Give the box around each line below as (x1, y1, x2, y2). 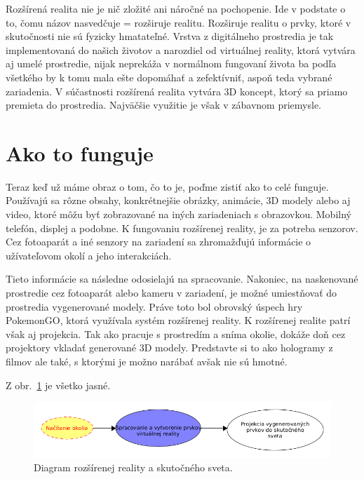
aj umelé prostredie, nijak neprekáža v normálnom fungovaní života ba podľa (6, 56, 337, 71)
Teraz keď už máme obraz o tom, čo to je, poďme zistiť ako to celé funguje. (6, 179, 329, 194)
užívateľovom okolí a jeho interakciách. (6, 248, 172, 262)
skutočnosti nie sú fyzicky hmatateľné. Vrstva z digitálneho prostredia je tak (6, 29, 334, 43)
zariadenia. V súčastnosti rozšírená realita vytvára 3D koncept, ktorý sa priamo (6, 83, 348, 98)
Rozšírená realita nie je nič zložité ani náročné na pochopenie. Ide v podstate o (6, 1, 346, 15)
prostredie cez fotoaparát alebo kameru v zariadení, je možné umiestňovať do (6, 285, 337, 300)
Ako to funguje (6, 138, 154, 167)
